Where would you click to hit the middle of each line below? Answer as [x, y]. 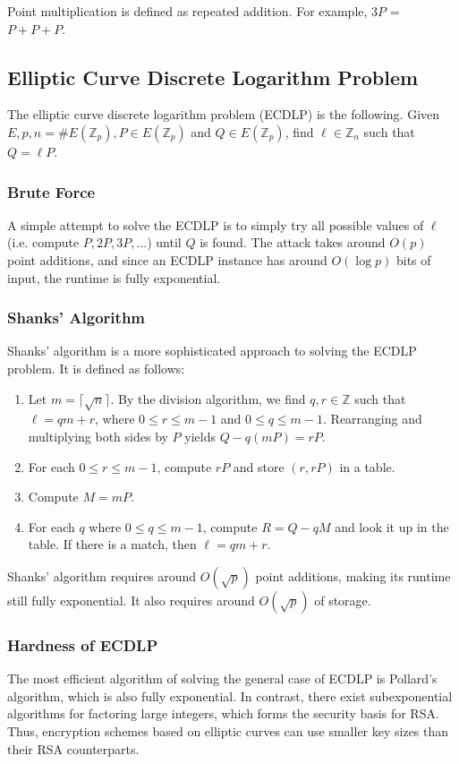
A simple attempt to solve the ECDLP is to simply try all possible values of [216, 224]
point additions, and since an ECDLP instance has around [167, 259]
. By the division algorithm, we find [208, 398]
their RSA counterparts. [73, 748]
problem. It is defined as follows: [96, 368]
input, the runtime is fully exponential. [114, 277]
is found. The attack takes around [293, 242]
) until [164, 242]
